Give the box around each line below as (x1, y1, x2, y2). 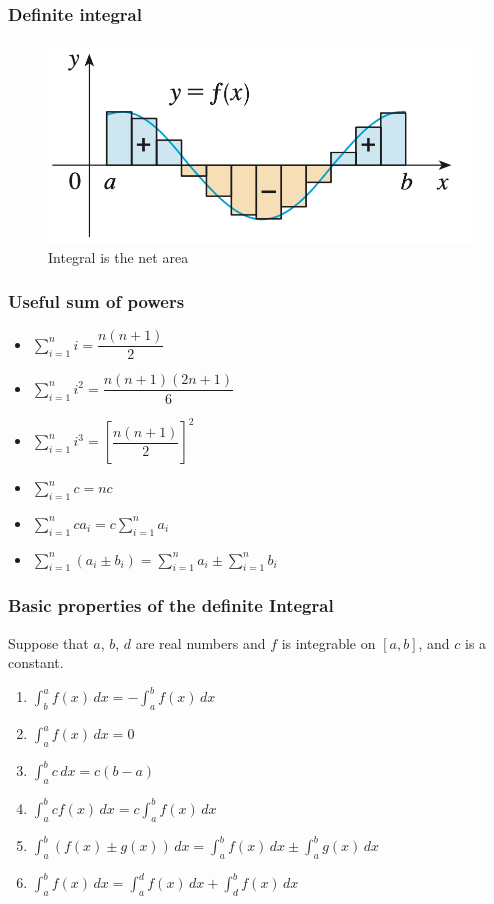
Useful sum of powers (8, 289, 185, 314)
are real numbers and (135, 632, 266, 653)
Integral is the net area (48, 246, 189, 267)
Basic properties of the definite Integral (8, 593, 334, 618)
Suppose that (8, 632, 89, 653)
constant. (8, 652, 64, 673)
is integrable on (281, 632, 376, 653)
